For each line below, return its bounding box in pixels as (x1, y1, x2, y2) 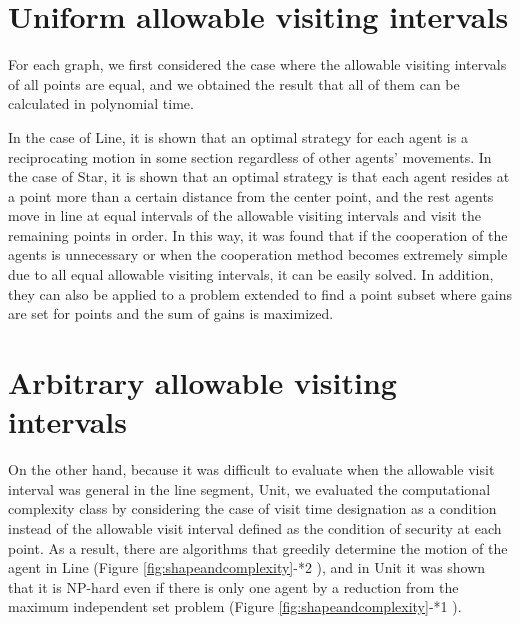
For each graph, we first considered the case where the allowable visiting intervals (8, 54, 507, 75)
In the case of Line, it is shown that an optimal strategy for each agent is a (8, 126, 468, 147)
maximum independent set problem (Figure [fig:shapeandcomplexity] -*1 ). (8, 596, 462, 617)
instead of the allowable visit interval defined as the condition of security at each (8, 517, 502, 538)
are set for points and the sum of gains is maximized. (8, 303, 334, 324)
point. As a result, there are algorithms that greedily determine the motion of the (8, 537, 508, 558)
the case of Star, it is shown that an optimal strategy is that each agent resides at (8, 166, 510, 187)
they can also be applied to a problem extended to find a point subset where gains (8, 283, 512, 304)
